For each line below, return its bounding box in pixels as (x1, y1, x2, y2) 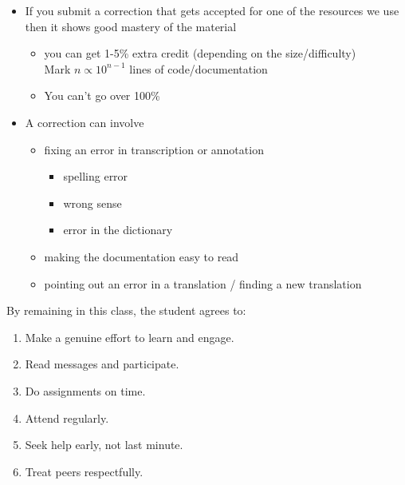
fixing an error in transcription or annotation (44, 141, 264, 157)
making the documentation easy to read (44, 248, 239, 264)
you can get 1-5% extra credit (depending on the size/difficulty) (44, 45, 356, 62)
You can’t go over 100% (44, 87, 160, 104)
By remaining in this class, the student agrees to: (6, 302, 246, 319)
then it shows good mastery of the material (25, 18, 237, 34)
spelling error (63, 168, 128, 185)
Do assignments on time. (25, 382, 146, 399)
